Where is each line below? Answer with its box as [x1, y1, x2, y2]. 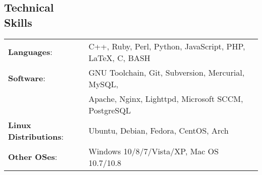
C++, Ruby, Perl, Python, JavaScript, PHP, [88, 40, 245, 52]
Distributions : [8, 130, 64, 142]
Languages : [8, 46, 52, 58]
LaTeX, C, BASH [88, 51, 151, 64]
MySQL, [88, 78, 118, 90]
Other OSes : [8, 151, 57, 163]
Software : [8, 72, 45, 84]
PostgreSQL [88, 104, 131, 116]
